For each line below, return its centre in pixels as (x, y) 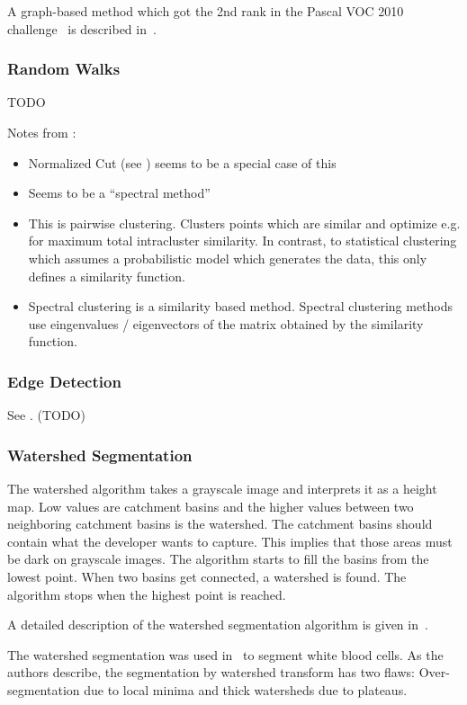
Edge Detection (64, 381)
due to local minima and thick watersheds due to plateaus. (246, 689)
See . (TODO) (46, 415)
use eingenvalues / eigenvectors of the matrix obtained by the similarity (226, 323)
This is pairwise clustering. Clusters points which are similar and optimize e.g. (244, 223)
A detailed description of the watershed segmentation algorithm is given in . (218, 625)
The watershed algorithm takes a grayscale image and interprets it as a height (222, 488)
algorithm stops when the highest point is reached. (147, 594)
